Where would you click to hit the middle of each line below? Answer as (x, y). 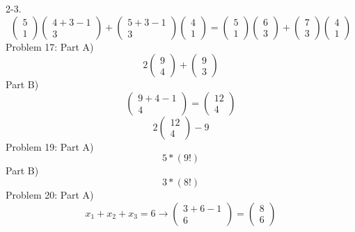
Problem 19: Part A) (50, 146)
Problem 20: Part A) (50, 194)
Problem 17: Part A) (50, 46)
